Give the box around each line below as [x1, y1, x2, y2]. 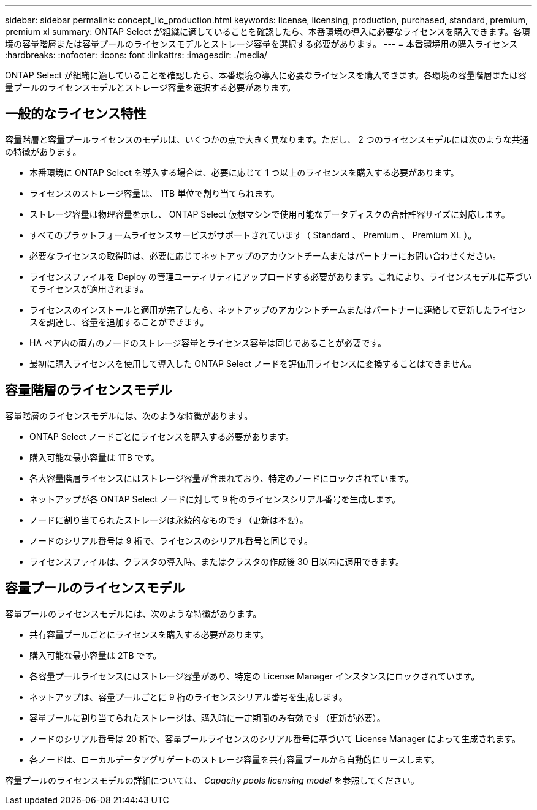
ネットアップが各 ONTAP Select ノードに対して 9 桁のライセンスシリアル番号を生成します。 [29, 493, 401, 504]
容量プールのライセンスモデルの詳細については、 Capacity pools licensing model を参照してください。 [5, 774, 419, 785]
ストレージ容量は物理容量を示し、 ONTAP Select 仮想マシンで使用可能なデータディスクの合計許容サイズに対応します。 [29, 208, 510, 219]
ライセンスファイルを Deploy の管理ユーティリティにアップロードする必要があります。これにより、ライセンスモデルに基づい [29, 271, 532, 282]
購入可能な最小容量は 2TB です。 [29, 649, 162, 660]
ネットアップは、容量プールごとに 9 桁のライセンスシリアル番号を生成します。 [29, 691, 348, 702]
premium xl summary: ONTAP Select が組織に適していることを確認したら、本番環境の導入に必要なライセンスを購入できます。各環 [5, 26, 531, 37]
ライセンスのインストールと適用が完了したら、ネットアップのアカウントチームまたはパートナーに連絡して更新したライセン [29, 304, 527, 315]
